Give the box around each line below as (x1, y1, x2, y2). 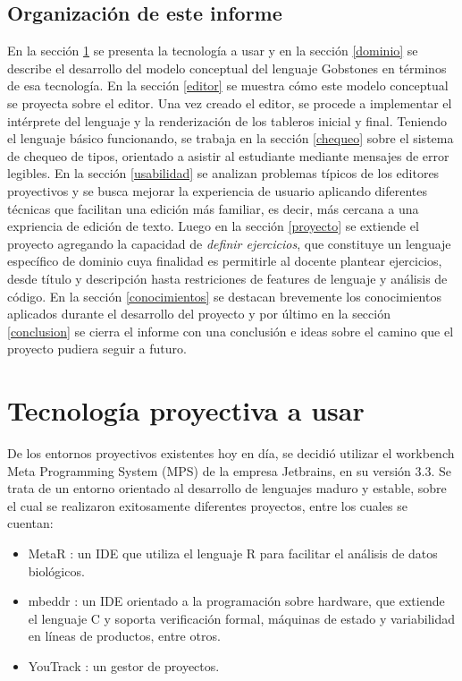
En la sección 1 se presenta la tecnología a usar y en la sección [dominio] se (7, 41, 418, 60)
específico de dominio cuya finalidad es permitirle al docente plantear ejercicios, (7, 251, 442, 270)
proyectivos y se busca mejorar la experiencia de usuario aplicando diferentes (7, 181, 427, 200)
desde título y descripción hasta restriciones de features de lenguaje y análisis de (7, 268, 448, 287)
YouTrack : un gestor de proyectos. (28, 656, 220, 675)
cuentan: (7, 514, 54, 532)
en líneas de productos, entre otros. (28, 626, 221, 645)
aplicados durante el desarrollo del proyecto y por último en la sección (7, 304, 391, 323)
